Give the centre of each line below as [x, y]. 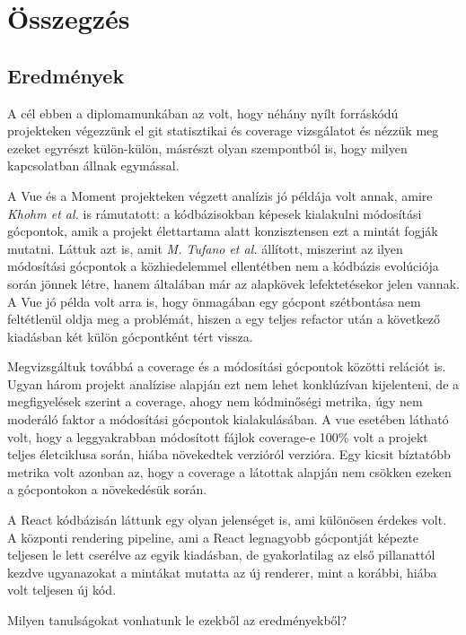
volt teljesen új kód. [62, 590]
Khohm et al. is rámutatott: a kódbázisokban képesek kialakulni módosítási [215, 213]
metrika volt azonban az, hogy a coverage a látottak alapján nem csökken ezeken [229, 471]
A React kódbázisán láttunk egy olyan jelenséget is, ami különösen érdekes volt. [227, 520]
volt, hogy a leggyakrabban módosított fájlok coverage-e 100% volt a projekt [218, 436]
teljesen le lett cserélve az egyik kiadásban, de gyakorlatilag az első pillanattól [221, 555]
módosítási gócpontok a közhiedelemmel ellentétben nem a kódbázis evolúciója [223, 266]
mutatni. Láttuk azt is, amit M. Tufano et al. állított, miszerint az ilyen [205, 248]
